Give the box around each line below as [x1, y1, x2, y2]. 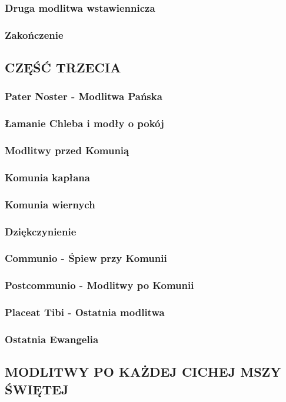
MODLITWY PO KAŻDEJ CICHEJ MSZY [5, 363, 281, 381]
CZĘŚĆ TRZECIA [5, 58, 121, 77]
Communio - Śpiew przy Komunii [5, 251, 167, 265]
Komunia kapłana [5, 170, 90, 184]
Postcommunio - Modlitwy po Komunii [5, 278, 194, 293]
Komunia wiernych [5, 197, 95, 211]
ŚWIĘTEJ [5, 380, 69, 398]
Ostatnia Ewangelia [5, 331, 99, 346]
